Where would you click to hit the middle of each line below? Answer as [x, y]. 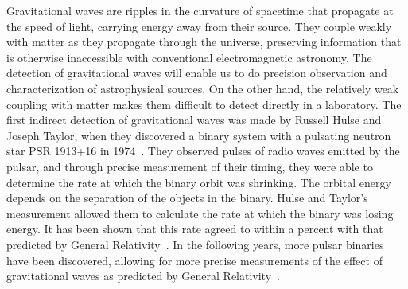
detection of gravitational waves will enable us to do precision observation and [197, 73]
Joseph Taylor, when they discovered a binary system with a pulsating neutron [199, 135]
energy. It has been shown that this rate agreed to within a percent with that [195, 229]
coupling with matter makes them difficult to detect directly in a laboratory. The [204, 104]
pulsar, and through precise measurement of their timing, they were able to [190, 166]
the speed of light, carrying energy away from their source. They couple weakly [199, 26]
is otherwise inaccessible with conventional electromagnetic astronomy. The [189, 57]
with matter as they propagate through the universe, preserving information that [204, 42]
